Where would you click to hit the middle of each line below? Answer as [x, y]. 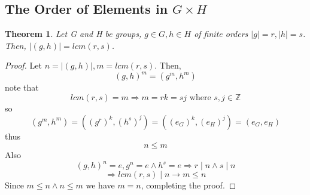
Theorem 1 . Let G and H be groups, [73, 34]
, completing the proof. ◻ [189, 185]
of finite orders [221, 34]
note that [22, 87]
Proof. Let [23, 65]
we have [100, 185]
